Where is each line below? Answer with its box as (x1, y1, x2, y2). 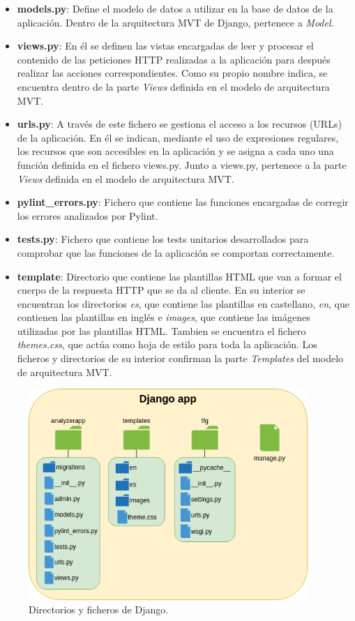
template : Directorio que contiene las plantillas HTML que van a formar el (17, 269, 342, 283)
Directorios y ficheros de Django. (29, 602, 169, 617)
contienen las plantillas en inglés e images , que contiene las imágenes (17, 310, 310, 324)
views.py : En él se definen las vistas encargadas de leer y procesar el (17, 38, 314, 53)
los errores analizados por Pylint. (17, 208, 158, 223)
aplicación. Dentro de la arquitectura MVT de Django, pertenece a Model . (17, 15, 334, 29)
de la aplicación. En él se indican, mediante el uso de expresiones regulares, (17, 130, 339, 144)
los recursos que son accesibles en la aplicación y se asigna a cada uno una (17, 144, 334, 158)
